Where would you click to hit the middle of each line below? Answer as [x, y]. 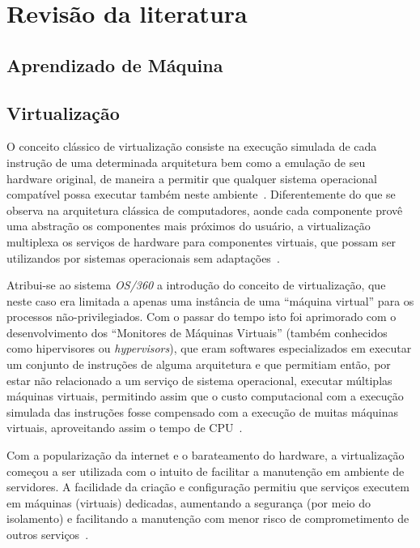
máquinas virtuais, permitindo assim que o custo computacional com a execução [205, 396]
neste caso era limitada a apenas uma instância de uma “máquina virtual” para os [210, 300]
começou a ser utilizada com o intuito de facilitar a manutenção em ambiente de [206, 471]
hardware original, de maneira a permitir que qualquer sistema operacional [192, 178]
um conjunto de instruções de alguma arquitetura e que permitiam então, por [199, 364]
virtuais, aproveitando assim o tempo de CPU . [125, 428]
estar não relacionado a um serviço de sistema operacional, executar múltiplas [199, 380]
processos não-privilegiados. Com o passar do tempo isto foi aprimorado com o [202, 317]
